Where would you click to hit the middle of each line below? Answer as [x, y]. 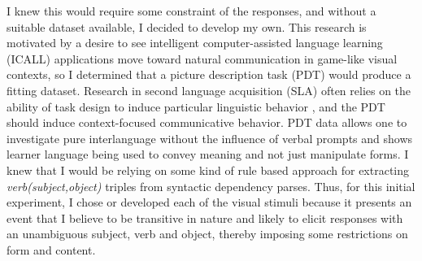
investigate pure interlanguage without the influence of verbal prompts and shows [210, 138]
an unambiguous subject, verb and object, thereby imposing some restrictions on [207, 234]
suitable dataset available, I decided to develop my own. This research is [187, 26]
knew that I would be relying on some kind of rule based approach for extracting [208, 170]
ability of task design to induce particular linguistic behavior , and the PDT [196, 106]
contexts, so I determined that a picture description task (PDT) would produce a [209, 74]
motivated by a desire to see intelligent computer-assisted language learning [195, 43]
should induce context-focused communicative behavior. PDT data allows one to [207, 122]
